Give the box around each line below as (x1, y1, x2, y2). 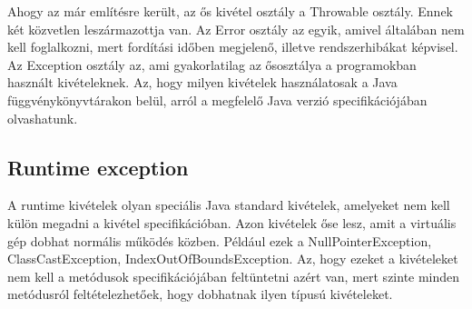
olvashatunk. (7, 108, 78, 127)
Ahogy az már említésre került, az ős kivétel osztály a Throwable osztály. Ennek (7, 2, 453, 20)
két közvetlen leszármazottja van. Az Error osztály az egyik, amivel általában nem (7, 19, 465, 38)
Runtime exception (7, 153, 189, 181)
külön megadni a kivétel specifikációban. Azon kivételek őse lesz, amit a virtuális (7, 213, 457, 232)
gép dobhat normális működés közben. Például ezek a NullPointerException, (7, 231, 432, 250)
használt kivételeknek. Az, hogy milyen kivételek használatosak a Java (7, 73, 398, 92)
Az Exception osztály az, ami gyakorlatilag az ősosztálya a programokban (7, 55, 417, 74)
